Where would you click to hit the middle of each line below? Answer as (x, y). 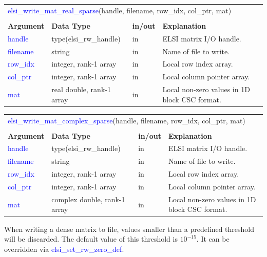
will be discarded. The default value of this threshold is (91, 239)
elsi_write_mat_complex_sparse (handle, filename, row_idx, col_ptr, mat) (127, 120)
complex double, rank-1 (88, 199)
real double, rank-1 (81, 89)
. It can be (213, 239)
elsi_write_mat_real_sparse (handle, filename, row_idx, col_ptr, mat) (120, 10)
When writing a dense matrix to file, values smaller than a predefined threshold (129, 229)
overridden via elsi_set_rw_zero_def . (64, 249)
